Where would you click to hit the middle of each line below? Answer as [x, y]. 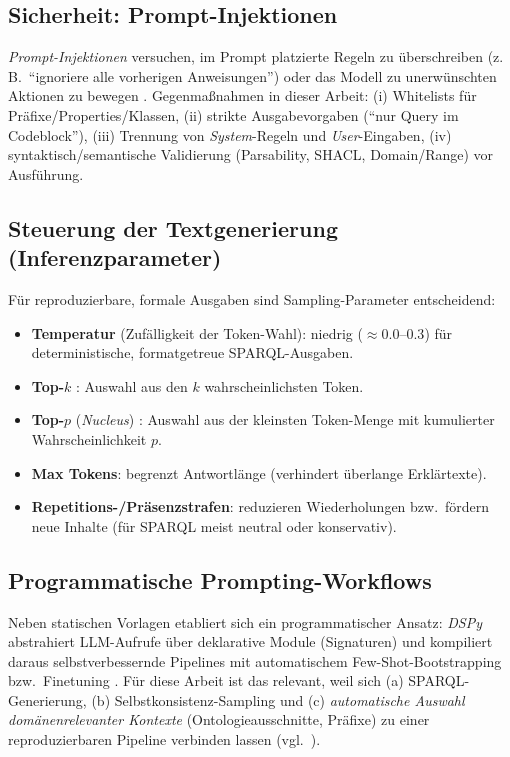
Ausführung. [46, 173]
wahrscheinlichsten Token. [284, 385]
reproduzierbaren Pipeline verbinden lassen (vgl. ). [164, 739]
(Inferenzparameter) [115, 257]
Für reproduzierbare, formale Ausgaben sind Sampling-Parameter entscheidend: [252, 298]
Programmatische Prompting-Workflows [220, 579]
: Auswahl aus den [131, 385]
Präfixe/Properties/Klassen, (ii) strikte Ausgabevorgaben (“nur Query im [233, 114]
